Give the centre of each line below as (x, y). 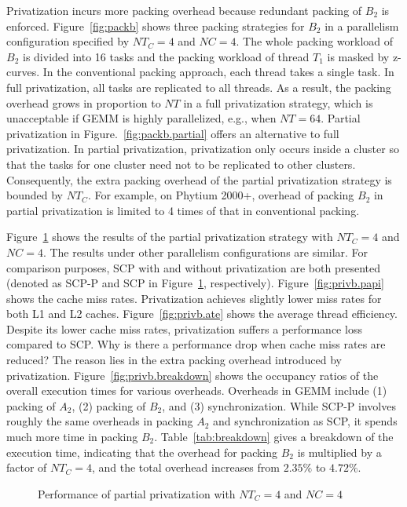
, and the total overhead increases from (185, 467)
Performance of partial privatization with (137, 493)
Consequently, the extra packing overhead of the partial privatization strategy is (199, 179)
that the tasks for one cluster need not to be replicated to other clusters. (181, 164)
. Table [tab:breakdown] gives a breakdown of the (274, 437)
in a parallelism (362, 26)
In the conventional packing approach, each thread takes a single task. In (218, 72)
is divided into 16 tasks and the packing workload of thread (166, 56)
